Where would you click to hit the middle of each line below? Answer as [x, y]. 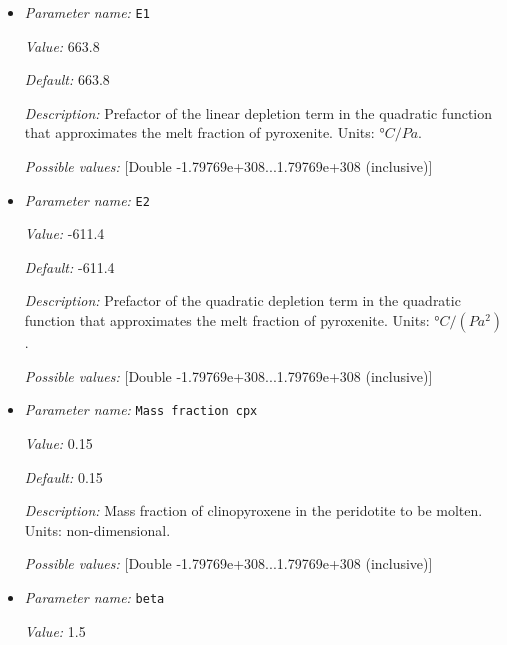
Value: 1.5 [55, 630]
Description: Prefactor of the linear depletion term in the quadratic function [258, 112]
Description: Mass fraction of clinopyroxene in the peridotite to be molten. [253, 510]
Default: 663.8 [67, 79]
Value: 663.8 [62, 45]
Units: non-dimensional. [97, 529]
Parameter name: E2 [87, 199]
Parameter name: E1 [87, 12]
